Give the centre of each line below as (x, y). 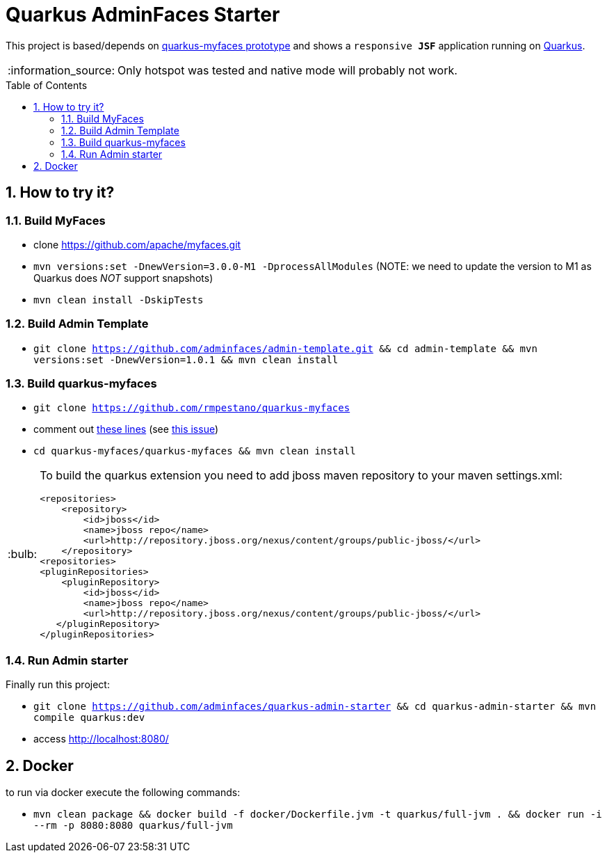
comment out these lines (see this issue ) (126, 429)
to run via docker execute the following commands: (123, 793)
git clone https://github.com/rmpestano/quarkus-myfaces (192, 408)
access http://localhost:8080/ (101, 739)
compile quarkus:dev (89, 718)
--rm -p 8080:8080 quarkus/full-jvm (133, 826)
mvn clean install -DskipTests (119, 300)
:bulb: (23, 554)
